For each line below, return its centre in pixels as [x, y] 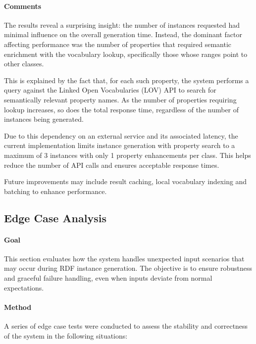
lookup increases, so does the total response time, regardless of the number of [122, 109]
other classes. [24, 64]
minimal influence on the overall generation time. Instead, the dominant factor [123, 34]
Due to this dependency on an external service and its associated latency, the [121, 135]
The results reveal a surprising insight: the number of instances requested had [122, 25]
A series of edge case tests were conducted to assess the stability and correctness [126, 326]
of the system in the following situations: [66, 335]
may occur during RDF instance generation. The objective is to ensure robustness [128, 268]
